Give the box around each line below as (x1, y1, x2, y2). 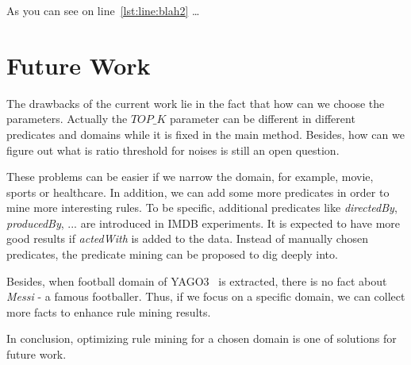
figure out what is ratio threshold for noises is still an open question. (6, 141, 340, 158)
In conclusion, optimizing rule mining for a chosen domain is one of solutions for (6, 330, 397, 347)
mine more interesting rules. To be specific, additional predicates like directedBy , (6, 199, 398, 216)
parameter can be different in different (169, 110, 355, 127)
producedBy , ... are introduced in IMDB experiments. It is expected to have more (6, 214, 401, 231)
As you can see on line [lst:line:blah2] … (6, 2, 200, 18)
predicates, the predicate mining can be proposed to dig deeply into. (6, 246, 338, 263)
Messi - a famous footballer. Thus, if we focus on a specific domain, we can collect (6, 288, 405, 305)
